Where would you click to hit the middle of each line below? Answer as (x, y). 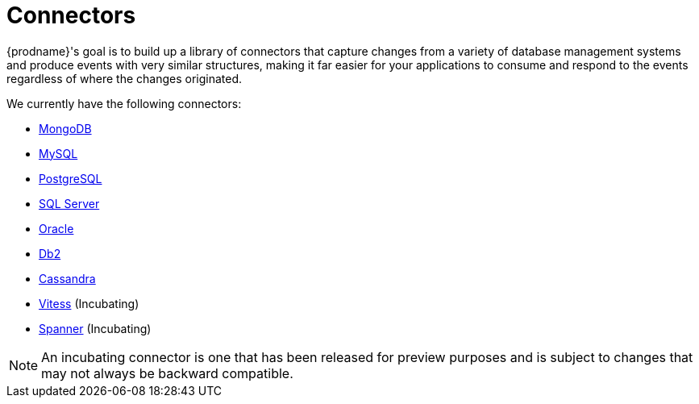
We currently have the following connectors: (124, 103)
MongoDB (65, 128)
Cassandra (67, 278)
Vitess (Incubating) (89, 303)
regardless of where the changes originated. (125, 78)
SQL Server (69, 203)
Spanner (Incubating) (95, 328)
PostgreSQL (71, 178)
